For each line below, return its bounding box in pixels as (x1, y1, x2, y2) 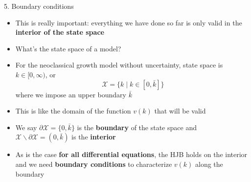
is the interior (71, 132, 116, 142)
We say (15, 122, 37, 132)
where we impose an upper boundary (15, 89, 126, 99)
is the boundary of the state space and (77, 122, 197, 132)
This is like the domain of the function (15, 106, 131, 116)
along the (195, 159, 223, 169)
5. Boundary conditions (4, 1, 74, 11)
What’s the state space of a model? (15, 43, 121, 53)
